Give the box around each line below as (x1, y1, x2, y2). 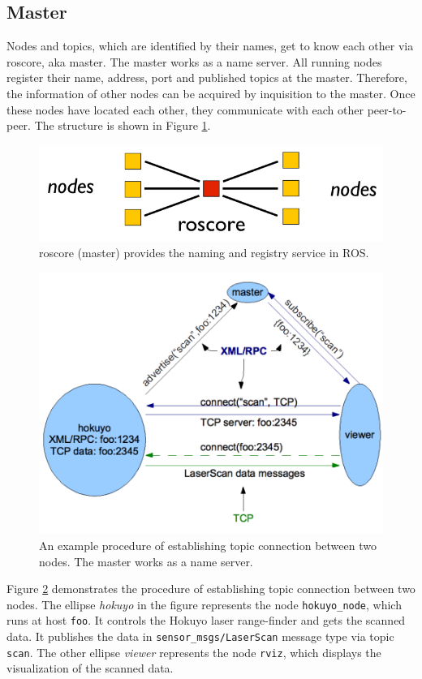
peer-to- (367, 101, 407, 118)
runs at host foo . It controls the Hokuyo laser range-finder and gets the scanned (6, 612, 406, 629)
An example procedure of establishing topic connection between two (39, 537, 377, 554)
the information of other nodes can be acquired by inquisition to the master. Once (6, 84, 416, 101)
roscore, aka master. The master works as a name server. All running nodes (6, 53, 382, 70)
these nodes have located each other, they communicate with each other (6, 101, 364, 118)
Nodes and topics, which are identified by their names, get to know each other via (6, 37, 414, 54)
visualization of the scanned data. (6, 660, 174, 677)
